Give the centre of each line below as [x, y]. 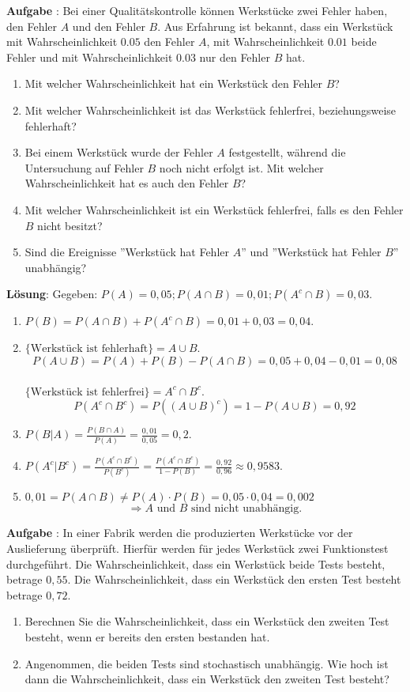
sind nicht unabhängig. [246, 509]
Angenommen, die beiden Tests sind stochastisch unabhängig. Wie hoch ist [207, 663]
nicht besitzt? [70, 225]
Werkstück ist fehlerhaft [89, 349]
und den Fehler [109, 26]
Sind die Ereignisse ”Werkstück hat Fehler [127, 252]
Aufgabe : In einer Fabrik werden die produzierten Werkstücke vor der [180, 533]
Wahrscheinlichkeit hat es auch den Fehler [127, 183]
